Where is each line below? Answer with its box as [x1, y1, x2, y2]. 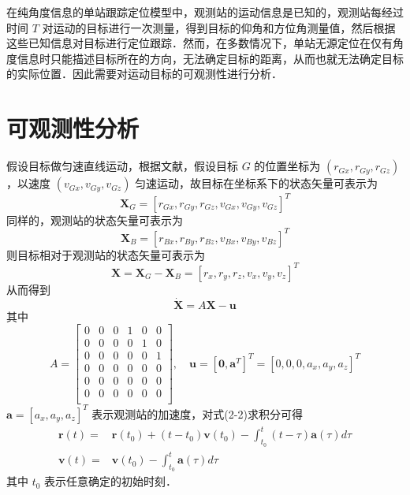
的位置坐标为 [254, 158, 321, 174]
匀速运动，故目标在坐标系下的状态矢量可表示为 [135, 175, 378, 192]
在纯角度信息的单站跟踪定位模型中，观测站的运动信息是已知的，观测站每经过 [6, 4, 404, 20]
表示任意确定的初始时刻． [44, 473, 177, 489]
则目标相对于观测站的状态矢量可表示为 [6, 246, 205, 262]
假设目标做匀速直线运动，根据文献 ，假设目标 [6, 158, 238, 174]
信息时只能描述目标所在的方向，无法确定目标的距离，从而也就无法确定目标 [17, 50, 404, 66]
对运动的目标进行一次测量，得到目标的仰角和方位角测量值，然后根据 [42, 19, 396, 35]
